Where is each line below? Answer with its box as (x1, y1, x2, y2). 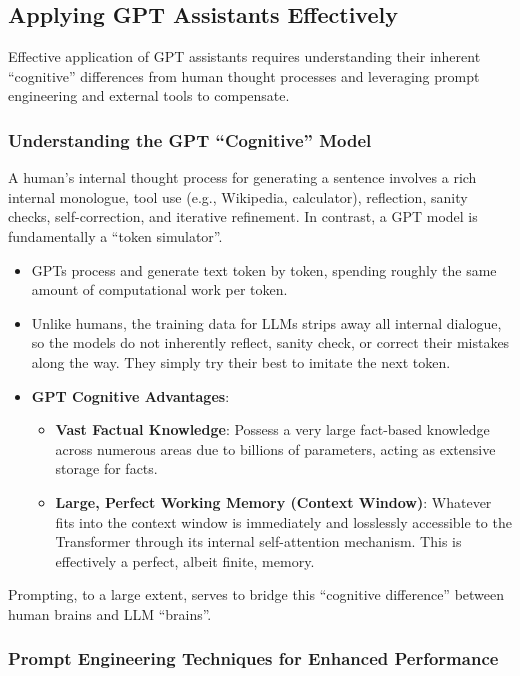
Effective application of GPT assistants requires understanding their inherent (8, 46, 481, 67)
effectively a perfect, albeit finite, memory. (55, 550, 315, 571)
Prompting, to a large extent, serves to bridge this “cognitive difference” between (8, 584, 505, 605)
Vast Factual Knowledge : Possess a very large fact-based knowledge (55, 419, 490, 440)
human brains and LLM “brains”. (8, 603, 212, 624)
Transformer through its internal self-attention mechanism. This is (55, 531, 462, 552)
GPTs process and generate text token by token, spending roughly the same (31, 259, 497, 280)
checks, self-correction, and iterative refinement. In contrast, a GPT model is (8, 206, 478, 227)
